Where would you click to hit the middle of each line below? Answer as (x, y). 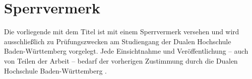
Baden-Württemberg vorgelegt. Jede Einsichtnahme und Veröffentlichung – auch (126, 51)
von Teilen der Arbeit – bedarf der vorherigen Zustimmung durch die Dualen (121, 60)
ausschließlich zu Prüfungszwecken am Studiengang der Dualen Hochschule (118, 41)
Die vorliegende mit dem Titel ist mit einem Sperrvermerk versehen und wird (122, 32)
